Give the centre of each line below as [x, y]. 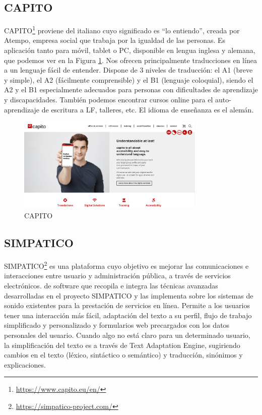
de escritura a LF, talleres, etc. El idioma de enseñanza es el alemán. [148, 109]
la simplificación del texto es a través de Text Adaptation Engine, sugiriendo [122, 345]
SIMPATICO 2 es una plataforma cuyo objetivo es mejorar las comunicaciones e [126, 265]
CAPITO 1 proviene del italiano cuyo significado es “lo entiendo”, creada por [122, 29]
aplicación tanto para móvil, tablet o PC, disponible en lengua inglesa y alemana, [130, 50]
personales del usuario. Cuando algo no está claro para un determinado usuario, [127, 335]
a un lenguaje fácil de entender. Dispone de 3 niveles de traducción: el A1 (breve [128, 70]
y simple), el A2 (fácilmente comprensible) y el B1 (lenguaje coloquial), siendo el [129, 79]
